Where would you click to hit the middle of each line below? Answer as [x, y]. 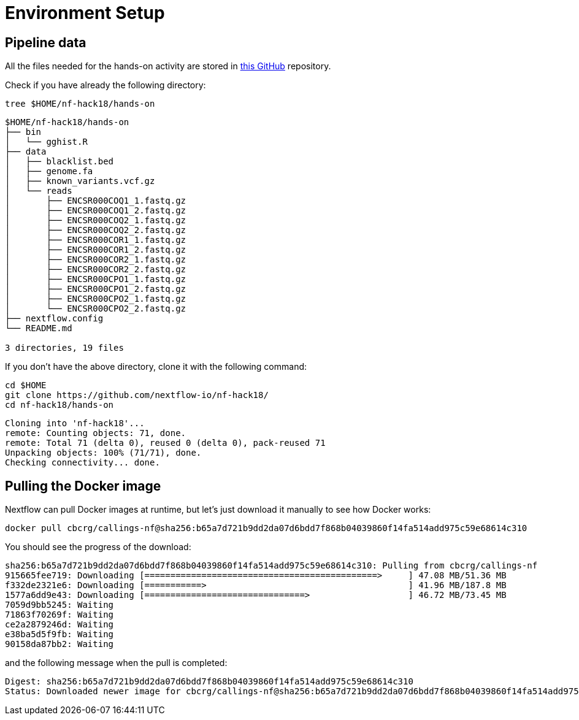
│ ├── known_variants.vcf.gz [80, 181]
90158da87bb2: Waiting [59, 644]
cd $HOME [26, 385]
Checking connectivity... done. [82, 463]
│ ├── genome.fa [49, 171]
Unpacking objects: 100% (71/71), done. [103, 453]
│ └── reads [39, 191]
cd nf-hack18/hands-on [59, 405]
